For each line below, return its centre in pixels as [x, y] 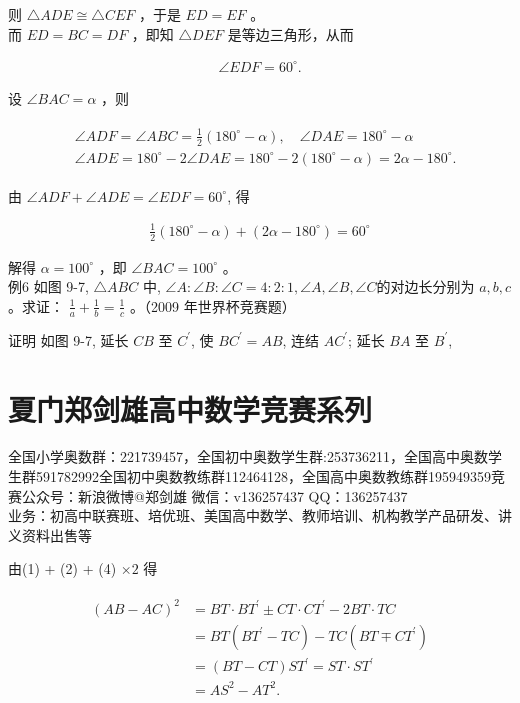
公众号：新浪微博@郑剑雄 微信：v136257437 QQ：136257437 [214, 495]
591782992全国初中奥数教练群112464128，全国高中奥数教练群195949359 [263, 476]
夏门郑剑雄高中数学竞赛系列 [190, 408]
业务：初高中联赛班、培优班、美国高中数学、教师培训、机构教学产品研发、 [253, 515]
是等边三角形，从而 [290, 33]
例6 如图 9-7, [48, 286]
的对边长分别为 [425, 286]
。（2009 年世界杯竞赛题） [213, 305]
